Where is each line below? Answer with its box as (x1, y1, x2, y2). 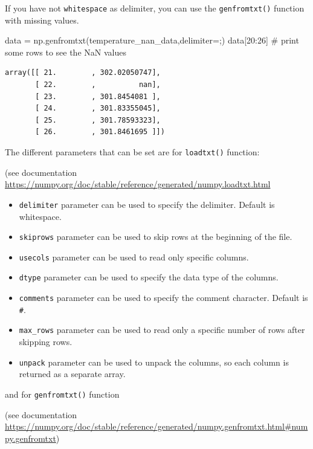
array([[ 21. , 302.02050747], (5, 68, 161, 77)
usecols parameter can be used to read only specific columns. (19, 250, 249, 263)
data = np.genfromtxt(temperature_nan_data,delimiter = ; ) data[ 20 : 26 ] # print (5, 34, 299, 47)
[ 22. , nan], (35, 80, 161, 89)
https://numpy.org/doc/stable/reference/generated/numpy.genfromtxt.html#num (5, 420, 308, 433)
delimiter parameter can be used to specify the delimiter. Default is (19, 198, 275, 210)
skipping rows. (19, 335, 73, 348)
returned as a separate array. (19, 367, 126, 380)
